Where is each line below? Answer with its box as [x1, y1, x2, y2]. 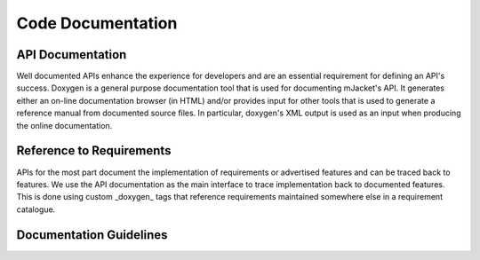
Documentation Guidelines [16, 227, 168, 242]
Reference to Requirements [16, 143, 172, 159]
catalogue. [16, 204, 56, 215]
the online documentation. [16, 120, 113, 130]
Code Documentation [16, 13, 178, 33]
